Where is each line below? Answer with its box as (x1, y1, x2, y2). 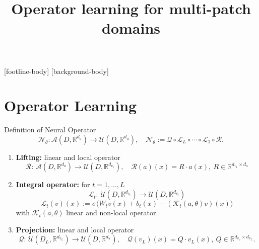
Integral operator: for (16, 179, 90, 190)
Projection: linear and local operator (16, 224, 134, 234)
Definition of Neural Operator (4, 124, 96, 135)
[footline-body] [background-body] (4, 65, 109, 76)
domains (101, 18, 160, 38)
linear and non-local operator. (66, 207, 158, 218)
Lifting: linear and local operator (16, 151, 120, 162)
